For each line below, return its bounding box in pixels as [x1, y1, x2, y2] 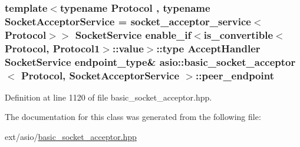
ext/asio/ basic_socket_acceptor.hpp [5, 131, 137, 143]
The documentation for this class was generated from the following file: [5, 111, 261, 123]
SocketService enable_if [75, 27, 192, 42]
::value [113, 41, 144, 55]
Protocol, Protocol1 [5, 41, 100, 55]
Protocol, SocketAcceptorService [21, 68, 180, 82]
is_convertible [203, 27, 273, 42]
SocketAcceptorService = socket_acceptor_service [5, 14, 251, 28]
